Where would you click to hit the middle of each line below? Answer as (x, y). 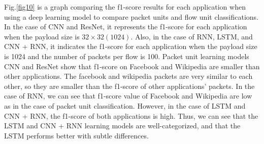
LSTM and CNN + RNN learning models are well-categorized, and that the (122, 126)
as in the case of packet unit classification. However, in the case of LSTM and (125, 105)
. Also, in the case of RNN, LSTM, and (192, 36)
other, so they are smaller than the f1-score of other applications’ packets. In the (129, 86)
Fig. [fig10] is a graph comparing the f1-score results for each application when (125, 7)
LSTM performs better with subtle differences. (76, 135)
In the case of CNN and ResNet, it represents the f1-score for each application (126, 27)
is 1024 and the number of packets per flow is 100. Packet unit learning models (127, 56)
